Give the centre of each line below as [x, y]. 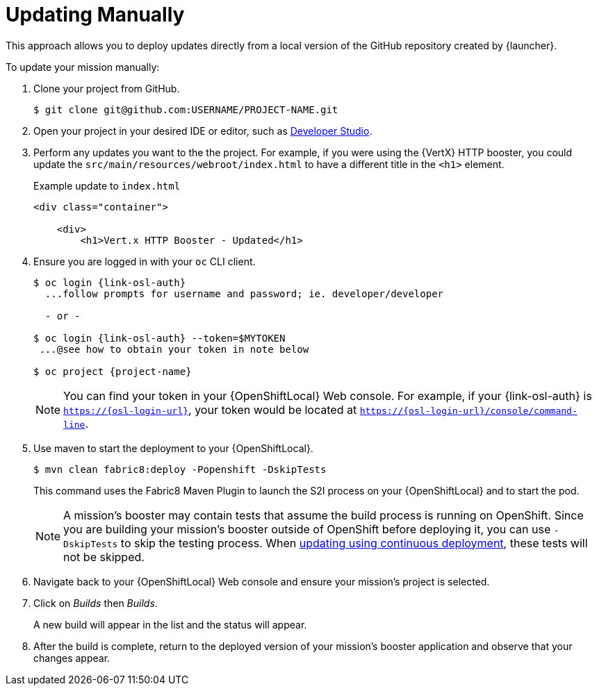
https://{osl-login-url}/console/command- [468, 410]
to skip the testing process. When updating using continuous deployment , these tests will [354, 543]
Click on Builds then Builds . [96, 603]
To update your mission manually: [83, 67]
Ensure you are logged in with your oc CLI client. [145, 261]
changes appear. [72, 658]
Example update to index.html [107, 185]
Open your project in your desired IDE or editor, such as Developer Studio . [203, 131]
